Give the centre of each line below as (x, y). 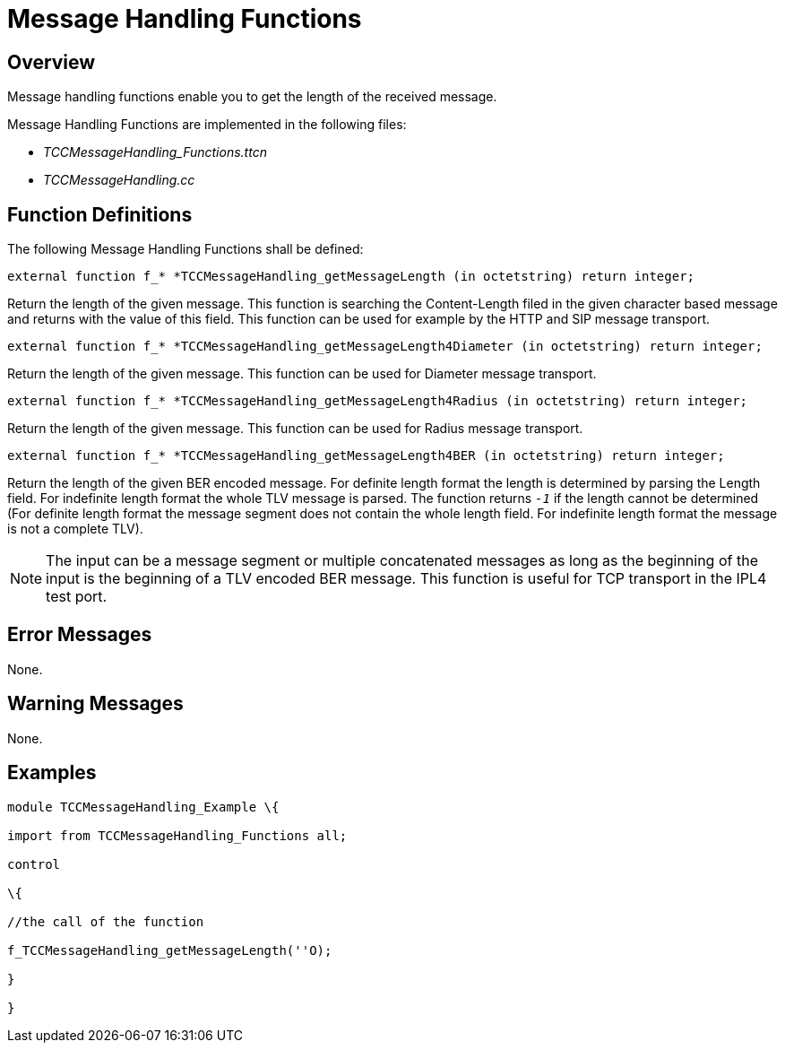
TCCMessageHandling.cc (119, 180)
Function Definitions (100, 214)
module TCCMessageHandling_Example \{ (143, 807)
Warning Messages (95, 704)
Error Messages (80, 635)
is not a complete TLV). (75, 529)
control (34, 864)
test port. (77, 597)
